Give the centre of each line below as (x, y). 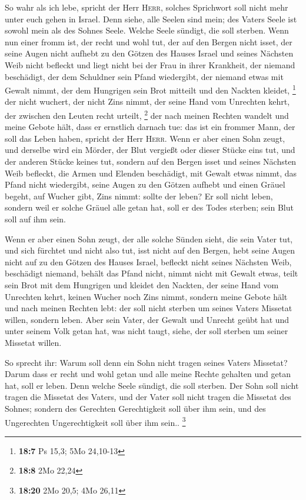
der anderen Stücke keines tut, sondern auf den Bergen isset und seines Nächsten (151, 161)
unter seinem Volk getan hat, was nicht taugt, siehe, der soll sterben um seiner (147, 331)
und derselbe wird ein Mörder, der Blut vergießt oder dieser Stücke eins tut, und (150, 150)
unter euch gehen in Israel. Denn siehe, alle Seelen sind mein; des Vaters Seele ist (151, 19)
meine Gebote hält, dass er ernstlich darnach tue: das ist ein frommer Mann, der (150, 127)
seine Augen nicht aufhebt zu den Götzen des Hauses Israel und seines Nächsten (149, 53)
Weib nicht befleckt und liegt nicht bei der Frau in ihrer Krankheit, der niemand (150, 64)
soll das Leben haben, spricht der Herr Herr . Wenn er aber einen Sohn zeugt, (145, 138)
